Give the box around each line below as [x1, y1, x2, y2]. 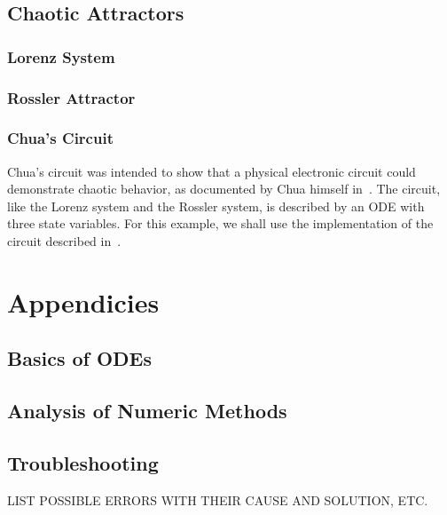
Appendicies [7, 283, 160, 320]
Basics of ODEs [7, 345, 153, 372]
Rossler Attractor [7, 86, 136, 108]
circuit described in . [7, 232, 122, 250]
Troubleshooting [7, 448, 159, 476]
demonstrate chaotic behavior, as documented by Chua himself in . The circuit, [7, 179, 441, 198]
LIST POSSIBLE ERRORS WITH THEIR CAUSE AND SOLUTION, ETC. [7, 490, 428, 509]
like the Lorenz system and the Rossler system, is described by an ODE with [7, 196, 425, 215]
